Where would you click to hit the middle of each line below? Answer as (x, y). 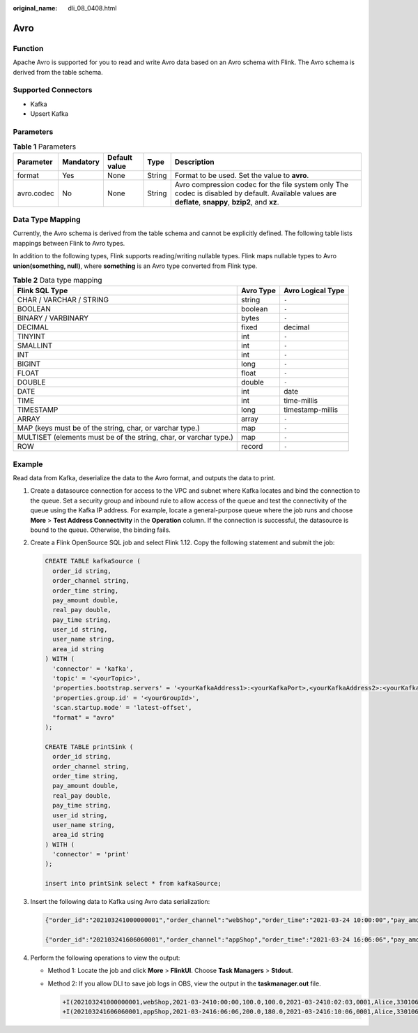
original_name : (35, 8)
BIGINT (29, 364)
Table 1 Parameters (45, 147)
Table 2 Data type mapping (57, 281)
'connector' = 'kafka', (93, 669)
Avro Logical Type (314, 291)
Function (28, 48)
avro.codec (36, 193)
